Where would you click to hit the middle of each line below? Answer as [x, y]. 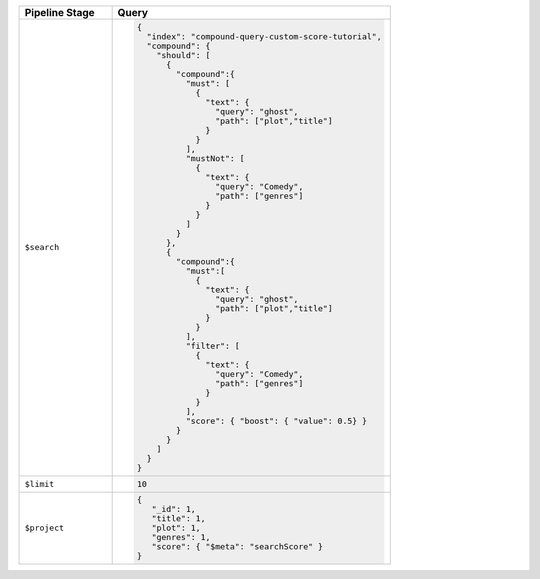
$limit [39, 483]
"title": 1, [178, 518]
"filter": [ [212, 345]
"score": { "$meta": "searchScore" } [237, 546]
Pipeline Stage [59, 12]
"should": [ [183, 55]
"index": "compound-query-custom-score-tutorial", [264, 36]
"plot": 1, [176, 528]
